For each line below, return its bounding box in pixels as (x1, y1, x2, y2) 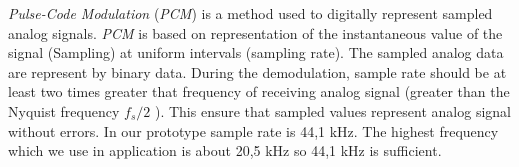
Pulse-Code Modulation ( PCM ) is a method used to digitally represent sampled (8, 3, 493, 23)
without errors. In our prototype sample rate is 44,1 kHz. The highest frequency (8, 120, 499, 141)
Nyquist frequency (8, 100, 120, 121)
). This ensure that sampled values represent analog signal (154, 100, 511, 121)
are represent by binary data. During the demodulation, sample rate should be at (8, 61, 507, 82)
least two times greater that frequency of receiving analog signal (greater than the (8, 81, 510, 102)
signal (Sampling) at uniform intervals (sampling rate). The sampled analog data (8, 42, 504, 63)
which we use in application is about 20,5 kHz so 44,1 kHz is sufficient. (8, 140, 442, 161)
